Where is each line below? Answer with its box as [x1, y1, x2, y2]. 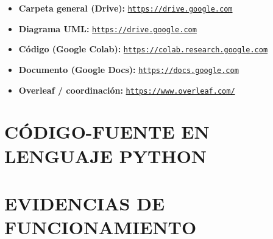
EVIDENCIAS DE [4, 191, 165, 216]
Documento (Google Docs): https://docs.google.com [18, 63, 239, 75]
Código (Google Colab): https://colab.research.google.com [18, 43, 268, 55]
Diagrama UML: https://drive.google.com [18, 22, 197, 35]
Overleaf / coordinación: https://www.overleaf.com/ [18, 83, 235, 96]
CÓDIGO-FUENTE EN [4, 119, 210, 144]
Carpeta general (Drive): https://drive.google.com [18, 2, 233, 14]
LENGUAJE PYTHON [4, 143, 207, 168]
